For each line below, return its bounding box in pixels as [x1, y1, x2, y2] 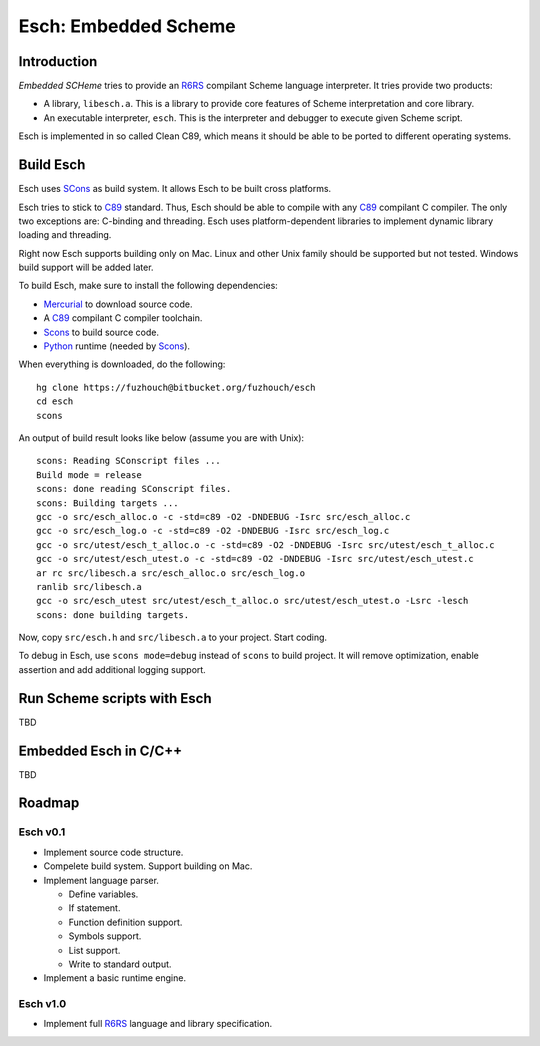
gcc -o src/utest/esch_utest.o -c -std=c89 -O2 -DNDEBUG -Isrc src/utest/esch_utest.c [36, 553, 474, 565]
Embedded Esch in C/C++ [18, 742, 183, 759]
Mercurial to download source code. [43, 298, 193, 310]
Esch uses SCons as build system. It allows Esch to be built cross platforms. [18, 183, 332, 195]
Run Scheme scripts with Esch [18, 690, 212, 707]
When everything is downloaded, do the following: [18, 358, 226, 370]
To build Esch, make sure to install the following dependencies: [18, 280, 279, 292]
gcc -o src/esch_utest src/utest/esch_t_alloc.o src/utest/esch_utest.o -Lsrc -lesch [36, 595, 469, 607]
